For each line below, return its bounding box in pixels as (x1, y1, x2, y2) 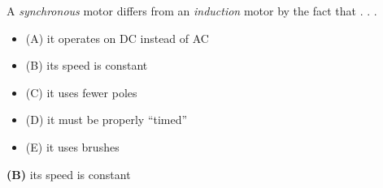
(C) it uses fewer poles (25, 83, 137, 100)
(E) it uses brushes (25, 138, 120, 155)
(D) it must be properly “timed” (25, 111, 188, 128)
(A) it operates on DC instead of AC (25, 29, 209, 46)
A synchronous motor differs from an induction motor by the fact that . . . (7, 2, 377, 19)
